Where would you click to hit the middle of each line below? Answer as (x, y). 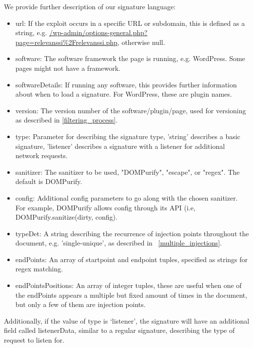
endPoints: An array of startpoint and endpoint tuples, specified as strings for (132, 259)
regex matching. (39, 269)
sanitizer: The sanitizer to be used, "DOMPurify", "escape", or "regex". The (127, 172)
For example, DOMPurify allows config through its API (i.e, (105, 207)
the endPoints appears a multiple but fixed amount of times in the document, (131, 295)
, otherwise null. (141, 42)
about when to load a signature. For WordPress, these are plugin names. (124, 94)
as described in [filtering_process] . (67, 120)
